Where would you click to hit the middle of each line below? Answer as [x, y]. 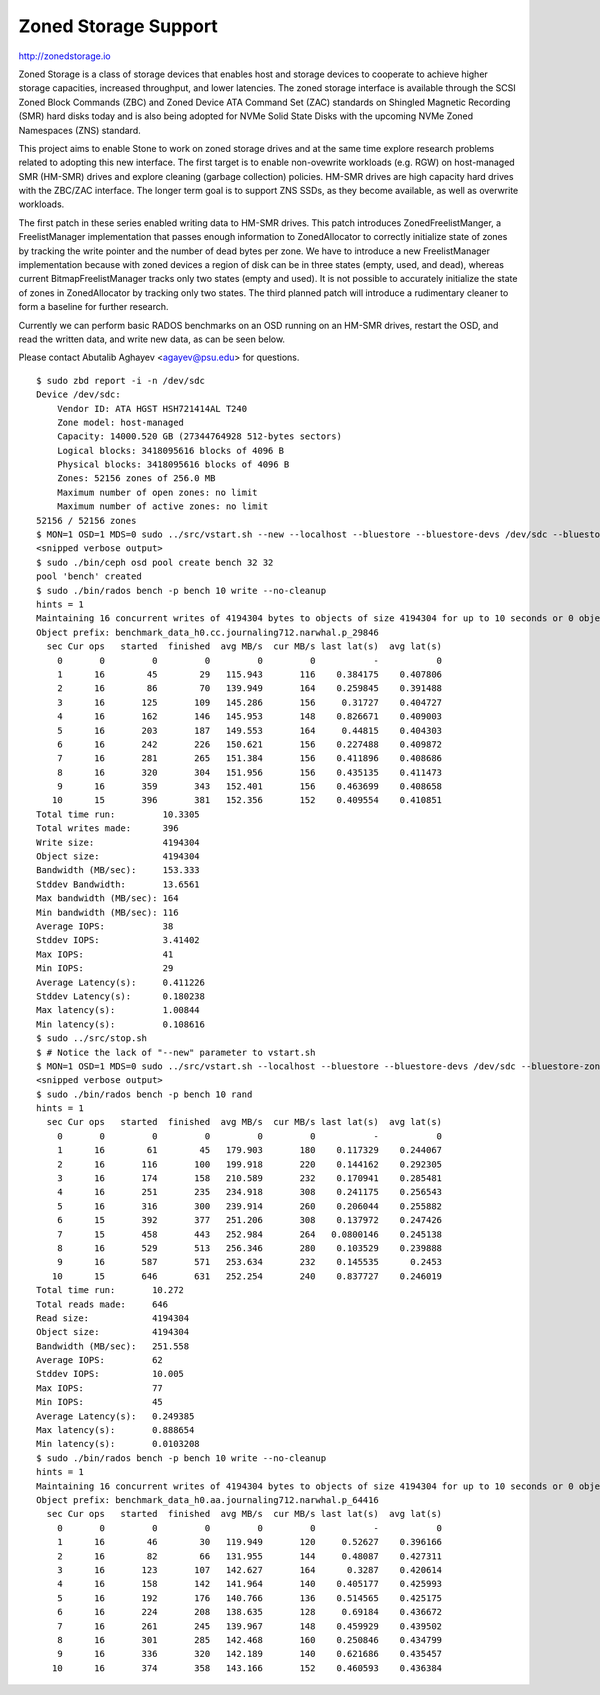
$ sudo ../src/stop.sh [92, 1038]
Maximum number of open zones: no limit [157, 492]
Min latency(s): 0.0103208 [118, 1444]
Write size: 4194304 [118, 842]
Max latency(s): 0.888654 [115, 1430]
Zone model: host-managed [120, 422]
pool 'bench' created [89, 576]
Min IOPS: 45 [100, 1402]
